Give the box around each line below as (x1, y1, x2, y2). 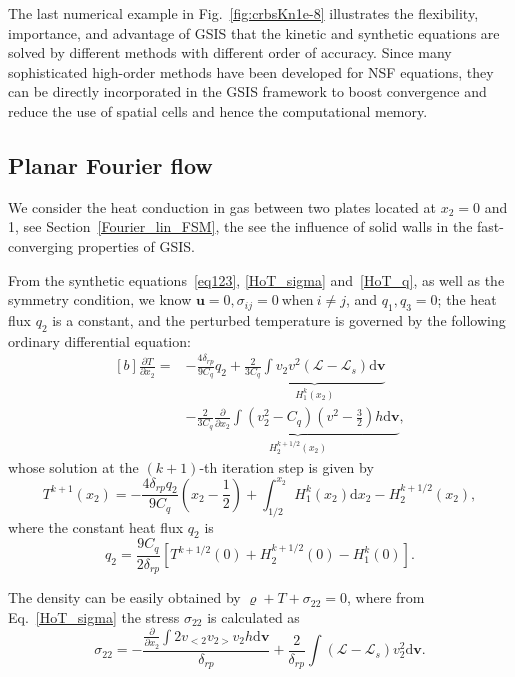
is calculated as (207, 606, 300, 627)
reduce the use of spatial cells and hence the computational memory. (8, 100, 428, 121)
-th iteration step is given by (199, 456, 374, 477)
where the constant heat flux (8, 516, 184, 537)
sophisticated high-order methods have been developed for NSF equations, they (8, 61, 494, 82)
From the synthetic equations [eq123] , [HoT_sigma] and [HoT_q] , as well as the (8, 269, 505, 290)
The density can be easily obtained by (8, 587, 241, 608)
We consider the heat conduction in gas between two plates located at (8, 196, 437, 217)
